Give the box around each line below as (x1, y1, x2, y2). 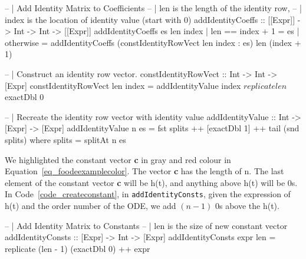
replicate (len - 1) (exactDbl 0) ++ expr (5, 242, 150, 254)
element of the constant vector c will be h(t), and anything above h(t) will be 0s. (5, 176, 298, 188)
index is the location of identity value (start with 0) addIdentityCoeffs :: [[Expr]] (5, 13, 295, 25)
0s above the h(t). (215, 199, 279, 211)
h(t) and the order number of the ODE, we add (5, 199, 176, 211)
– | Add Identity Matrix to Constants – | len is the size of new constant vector (5, 219, 288, 231)
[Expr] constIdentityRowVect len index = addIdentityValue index (5, 79, 241, 91)
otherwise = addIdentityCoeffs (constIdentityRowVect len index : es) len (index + (5, 36, 301, 48)
